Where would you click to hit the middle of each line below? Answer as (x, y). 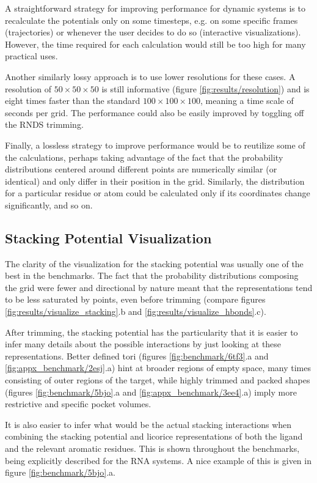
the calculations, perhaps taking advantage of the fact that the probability (144, 157)
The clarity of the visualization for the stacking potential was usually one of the (154, 263)
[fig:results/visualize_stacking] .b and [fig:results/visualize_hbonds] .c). (136, 312)
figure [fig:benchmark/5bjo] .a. (60, 472)
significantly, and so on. (49, 205)
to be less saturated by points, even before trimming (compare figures (135, 299)
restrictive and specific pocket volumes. (78, 404)
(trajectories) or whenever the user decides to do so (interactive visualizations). (153, 32)
